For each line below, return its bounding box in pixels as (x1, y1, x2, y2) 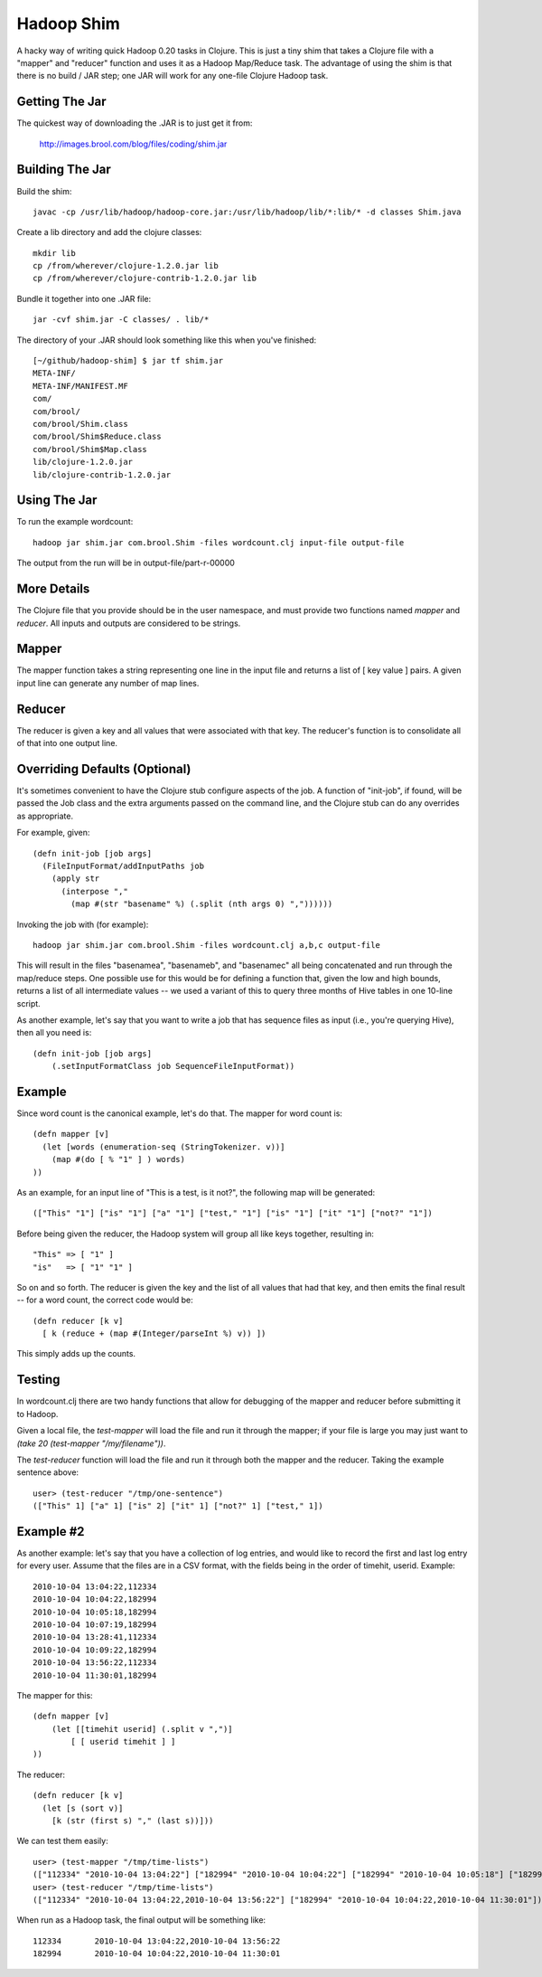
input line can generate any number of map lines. (16, 677, 200, 688)
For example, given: (16, 828, 90, 838)
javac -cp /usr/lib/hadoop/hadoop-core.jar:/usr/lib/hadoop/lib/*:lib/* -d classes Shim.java (33, 206, 462, 217)
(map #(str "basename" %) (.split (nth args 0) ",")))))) (70, 899, 333, 909)
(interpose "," (61, 886, 128, 896)
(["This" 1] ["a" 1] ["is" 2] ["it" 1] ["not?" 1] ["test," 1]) (33, 1501, 324, 1511)
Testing (16, 1372, 61, 1387)
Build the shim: (16, 185, 72, 196)
